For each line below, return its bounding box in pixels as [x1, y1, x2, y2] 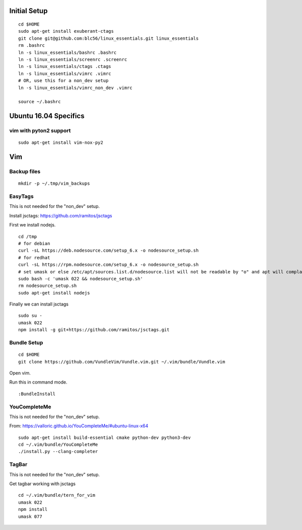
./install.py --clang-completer [18, 448, 98, 455]
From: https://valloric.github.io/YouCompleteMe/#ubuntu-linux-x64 [9, 423, 148, 429]
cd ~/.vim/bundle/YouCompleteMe [18, 442, 98, 447]
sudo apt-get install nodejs [18, 290, 90, 295]
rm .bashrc [18, 43, 45, 48]
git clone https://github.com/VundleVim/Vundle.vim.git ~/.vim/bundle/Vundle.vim [18, 359, 225, 364]
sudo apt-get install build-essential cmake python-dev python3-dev [18, 434, 191, 440]
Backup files [9, 168, 41, 175]
